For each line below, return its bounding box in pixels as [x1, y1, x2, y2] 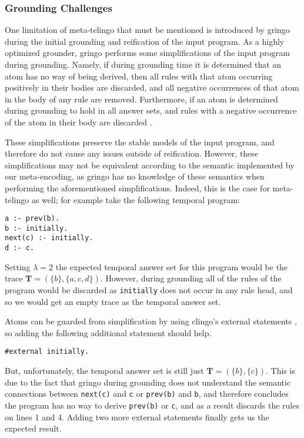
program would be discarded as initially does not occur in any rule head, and [5, 283, 293, 296]
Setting [5, 260, 31, 273]
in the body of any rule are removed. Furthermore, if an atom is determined [5, 92, 278, 105]
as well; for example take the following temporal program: [31, 193, 240, 205]
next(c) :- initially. [5, 234, 93, 243]
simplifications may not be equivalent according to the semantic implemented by [5, 158, 295, 171]
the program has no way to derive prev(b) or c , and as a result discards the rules [5, 399, 299, 411]
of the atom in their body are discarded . [5, 115, 152, 128]
